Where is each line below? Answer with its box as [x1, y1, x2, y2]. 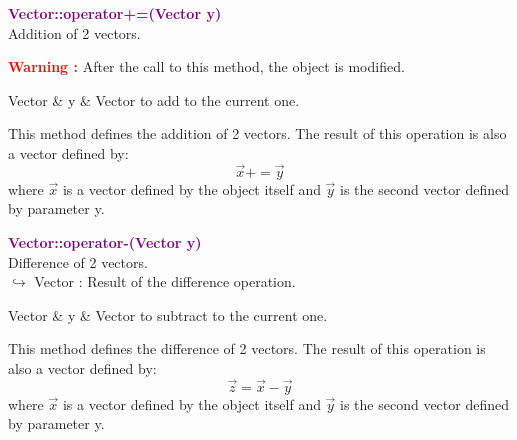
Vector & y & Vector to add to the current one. [8, 89, 300, 110]
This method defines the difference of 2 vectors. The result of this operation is [8, 338, 486, 359]
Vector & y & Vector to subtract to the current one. [8, 304, 328, 325]
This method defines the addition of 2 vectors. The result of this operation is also [8, 123, 507, 144]
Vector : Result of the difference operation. [34, 271, 296, 292]
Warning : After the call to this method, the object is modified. [8, 56, 405, 77]
